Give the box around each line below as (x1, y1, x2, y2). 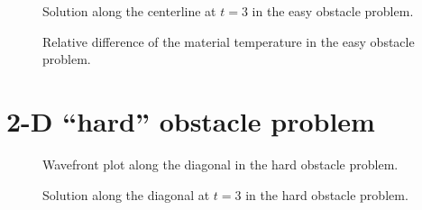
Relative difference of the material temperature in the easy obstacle (42, 32, 415, 50)
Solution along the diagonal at (42, 185, 210, 204)
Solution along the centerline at (42, 2, 216, 20)
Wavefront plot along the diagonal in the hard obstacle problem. (42, 154, 399, 173)
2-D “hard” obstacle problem (6, 102, 375, 139)
